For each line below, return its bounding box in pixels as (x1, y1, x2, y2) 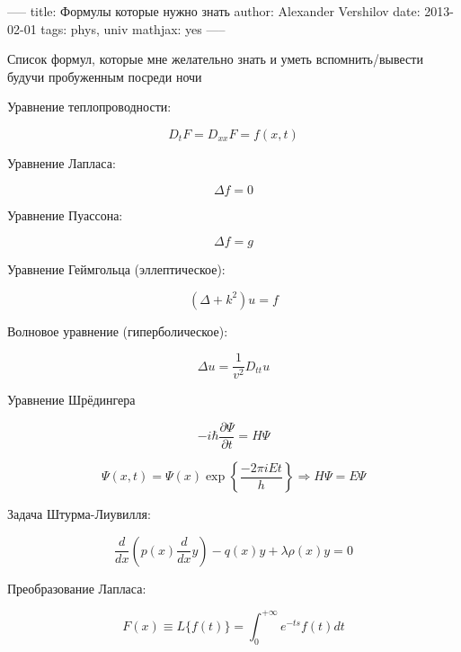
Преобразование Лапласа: (7, 578, 146, 597)
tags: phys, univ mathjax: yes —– (40, 19, 226, 38)
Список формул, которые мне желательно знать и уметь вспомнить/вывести (7, 49, 423, 68)
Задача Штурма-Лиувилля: (7, 505, 151, 523)
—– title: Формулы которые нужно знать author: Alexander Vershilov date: (7, 2, 421, 20)
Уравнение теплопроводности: (7, 97, 172, 116)
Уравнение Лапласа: (7, 153, 116, 172)
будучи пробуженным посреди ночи (7, 67, 202, 85)
